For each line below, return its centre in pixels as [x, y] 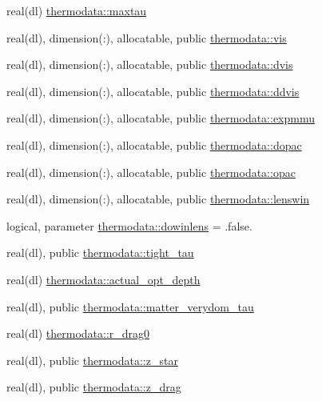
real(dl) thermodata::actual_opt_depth [103, 279]
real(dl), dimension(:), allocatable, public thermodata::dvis [150, 64]
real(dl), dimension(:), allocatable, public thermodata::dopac [154, 144]
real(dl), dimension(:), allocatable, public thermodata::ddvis [153, 91]
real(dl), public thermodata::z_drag [94, 387]
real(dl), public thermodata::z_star [92, 360]
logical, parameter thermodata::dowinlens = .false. [129, 225]
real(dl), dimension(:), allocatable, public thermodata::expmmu [161, 118]
